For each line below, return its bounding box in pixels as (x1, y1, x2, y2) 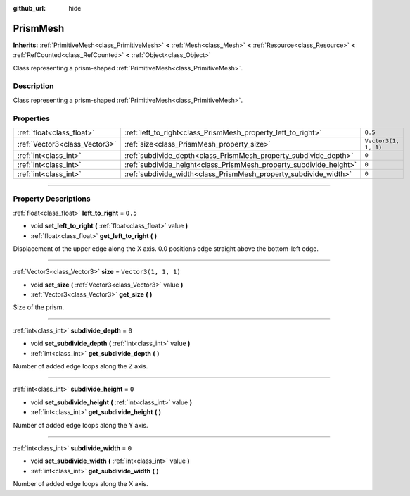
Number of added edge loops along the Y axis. (13, 421, 148, 429)
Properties (13, 113, 51, 123)
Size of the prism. (13, 303, 65, 311)
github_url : (13, 4, 46, 12)
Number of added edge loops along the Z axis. (13, 362, 148, 371)
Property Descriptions (13, 194, 91, 204)
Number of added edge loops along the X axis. (13, 480, 148, 488)
